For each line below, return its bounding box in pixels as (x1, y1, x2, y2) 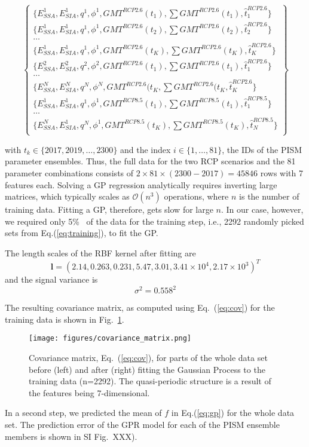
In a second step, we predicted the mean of (5, 406, 162, 419)
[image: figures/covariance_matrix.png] (29, 334, 192, 343)
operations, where (164, 190, 229, 203)
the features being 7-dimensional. (29, 386, 150, 399)
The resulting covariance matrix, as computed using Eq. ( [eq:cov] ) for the (5, 301, 275, 314)
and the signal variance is (5, 273, 98, 286)
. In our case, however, (221, 203, 304, 216)
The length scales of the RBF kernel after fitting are (5, 247, 196, 259)
